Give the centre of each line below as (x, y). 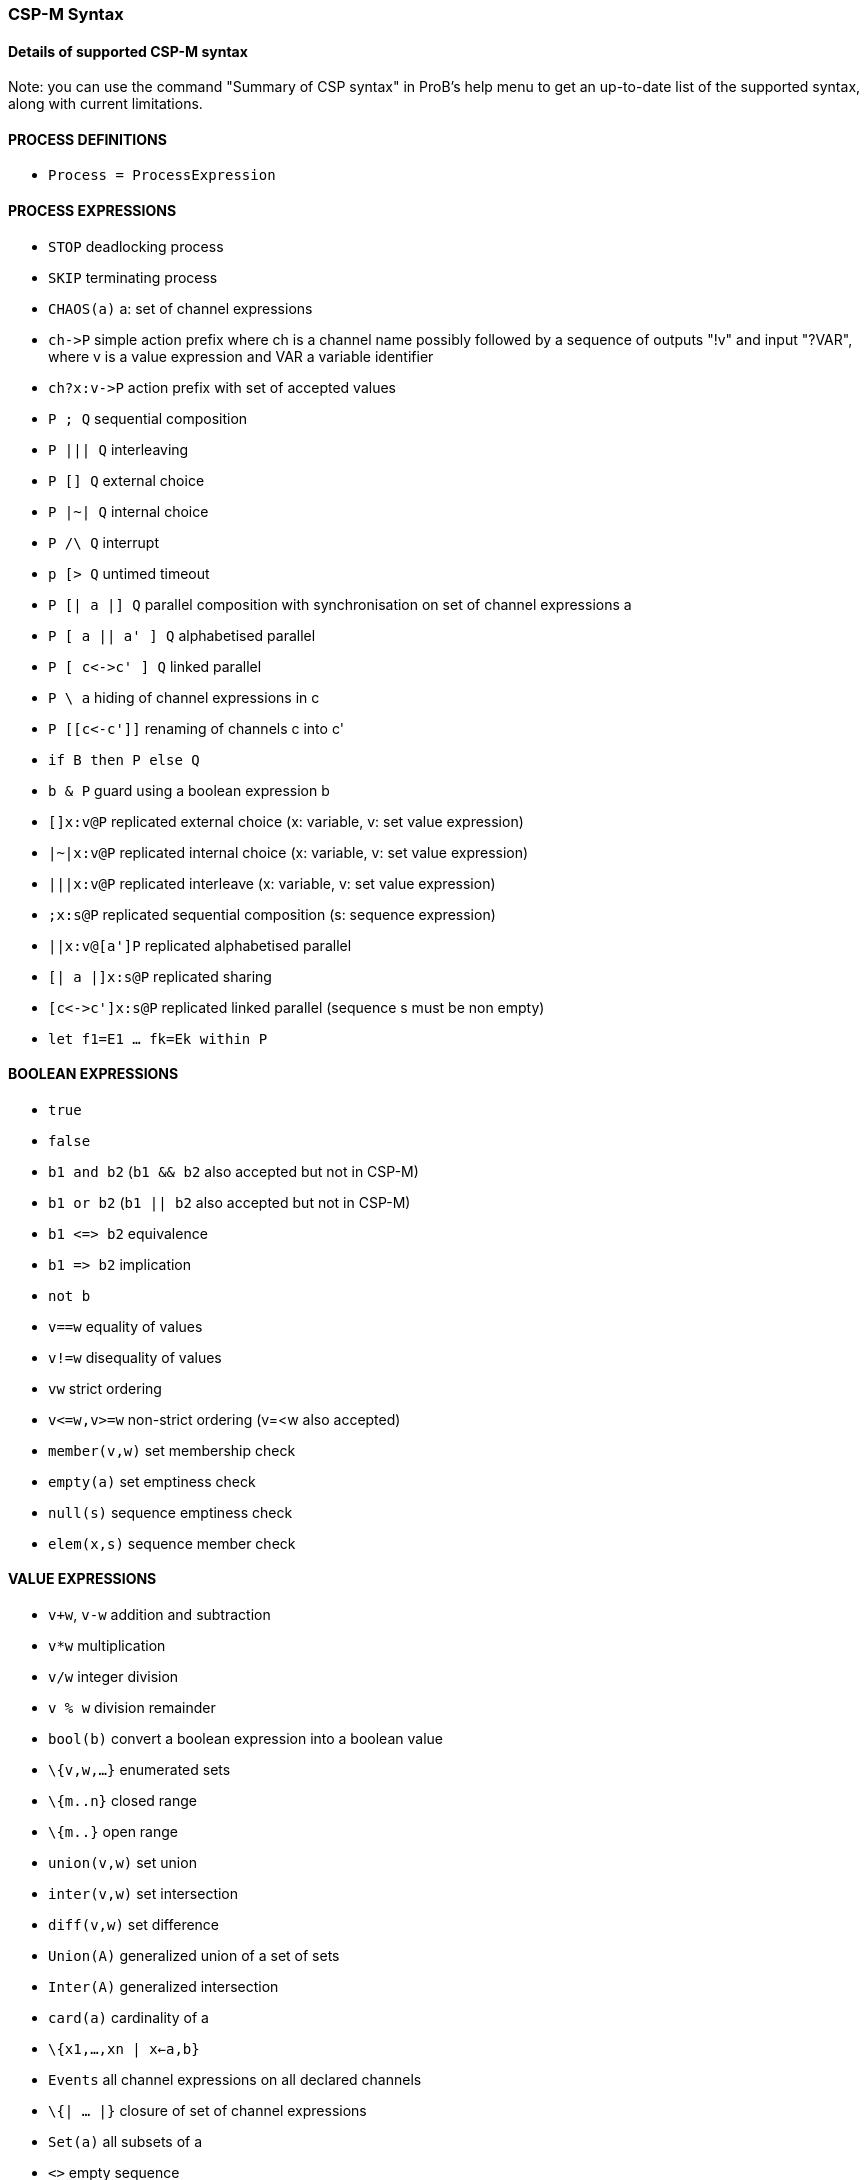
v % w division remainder (132, 1708)
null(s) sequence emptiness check (170, 1512)
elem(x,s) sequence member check (172, 1543)
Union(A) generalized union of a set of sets (194, 1956)
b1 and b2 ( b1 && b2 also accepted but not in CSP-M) (233, 1171)
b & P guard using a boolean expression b (189, 790)
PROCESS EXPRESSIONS (92, 211)
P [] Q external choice (126, 480)
